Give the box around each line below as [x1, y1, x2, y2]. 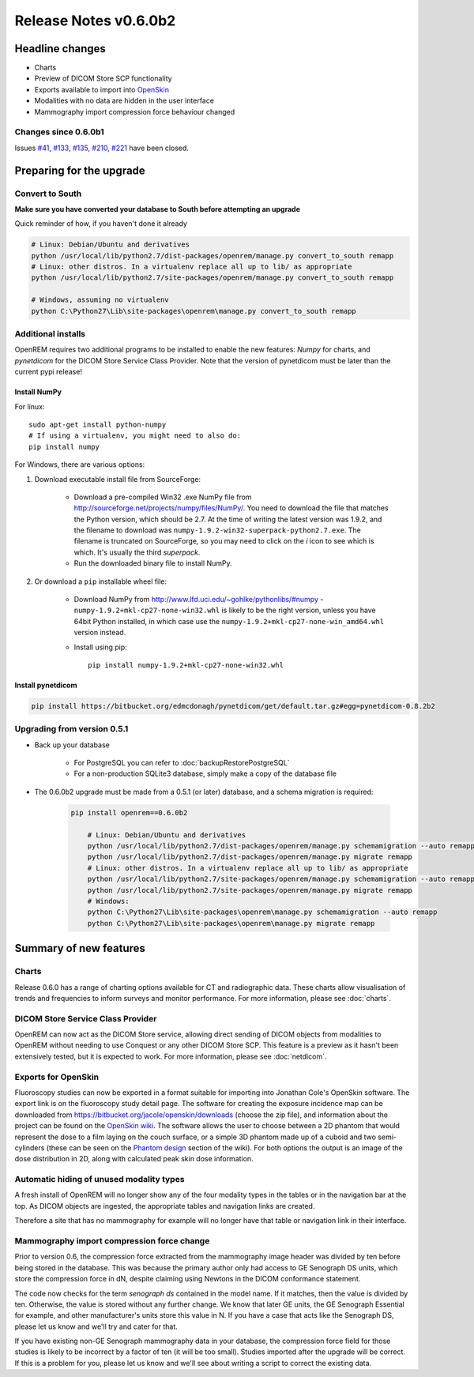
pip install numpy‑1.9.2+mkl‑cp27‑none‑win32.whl [88, 660, 284, 669]
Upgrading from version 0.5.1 [14, 724, 129, 735]
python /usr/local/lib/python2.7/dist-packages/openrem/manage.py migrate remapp [87, 852, 412, 861]
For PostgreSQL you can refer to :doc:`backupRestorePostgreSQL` [73, 758, 290, 768]
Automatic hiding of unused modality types [14, 1174, 185, 1185]
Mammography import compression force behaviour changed [34, 107, 235, 116]
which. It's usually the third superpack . [73, 547, 201, 557]
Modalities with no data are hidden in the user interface [34, 96, 215, 106]
